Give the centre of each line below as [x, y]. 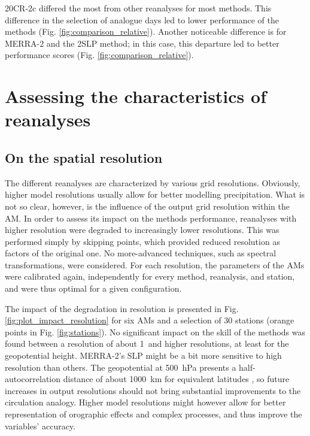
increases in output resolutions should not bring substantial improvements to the [153, 390]
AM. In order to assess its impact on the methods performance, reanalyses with [151, 218]
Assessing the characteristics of [136, 96]
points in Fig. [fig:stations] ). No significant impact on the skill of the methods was [155, 331]
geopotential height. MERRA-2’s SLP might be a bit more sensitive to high [143, 355]
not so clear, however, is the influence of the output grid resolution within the [148, 206]
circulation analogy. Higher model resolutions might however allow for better [145, 402]
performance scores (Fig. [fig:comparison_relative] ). [99, 55]
